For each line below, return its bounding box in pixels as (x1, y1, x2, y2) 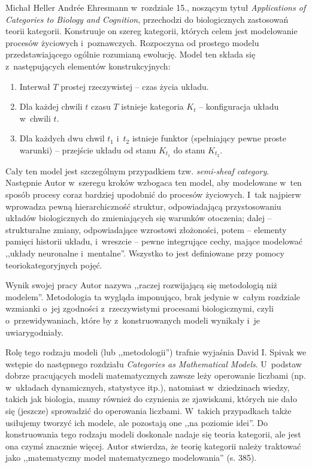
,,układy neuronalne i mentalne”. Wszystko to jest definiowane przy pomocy (5, 246, 284, 259)
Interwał (19, 80, 50, 92)
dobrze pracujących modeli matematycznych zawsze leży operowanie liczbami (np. (5, 369, 306, 382)
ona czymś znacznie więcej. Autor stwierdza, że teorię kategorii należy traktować (5, 439, 301, 452)
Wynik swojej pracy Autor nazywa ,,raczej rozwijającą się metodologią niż (5, 279, 277, 291)
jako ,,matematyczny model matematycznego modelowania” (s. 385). (5, 451, 257, 464)
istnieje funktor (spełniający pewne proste (132, 132, 286, 144)
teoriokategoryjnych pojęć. (5, 258, 102, 271)
